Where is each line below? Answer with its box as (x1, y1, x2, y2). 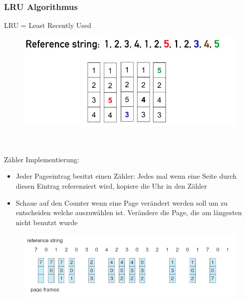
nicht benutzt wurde (15, 217, 78, 227)
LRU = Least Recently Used (4, 20, 91, 30)
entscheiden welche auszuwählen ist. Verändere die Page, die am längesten (15, 207, 242, 218)
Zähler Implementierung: (4, 154, 79, 164)
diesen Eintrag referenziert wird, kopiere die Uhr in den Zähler (15, 181, 207, 191)
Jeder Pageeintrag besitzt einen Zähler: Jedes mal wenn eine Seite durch (15, 171, 237, 181)
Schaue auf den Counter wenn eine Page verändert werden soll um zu (15, 197, 228, 208)
